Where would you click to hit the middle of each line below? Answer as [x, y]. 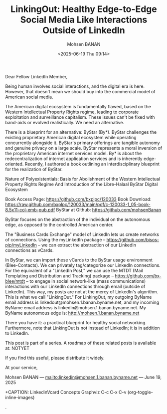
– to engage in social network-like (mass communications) [86, 281]
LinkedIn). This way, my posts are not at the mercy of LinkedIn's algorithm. [82, 292]
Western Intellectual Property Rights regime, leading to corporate [72, 112]
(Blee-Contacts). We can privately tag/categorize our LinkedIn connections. [83, 265]
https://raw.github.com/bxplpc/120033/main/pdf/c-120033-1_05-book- [78, 204]
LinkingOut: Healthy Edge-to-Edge [84, 9]
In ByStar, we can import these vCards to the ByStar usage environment [79, 260]
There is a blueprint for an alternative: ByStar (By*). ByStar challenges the [81, 132]
